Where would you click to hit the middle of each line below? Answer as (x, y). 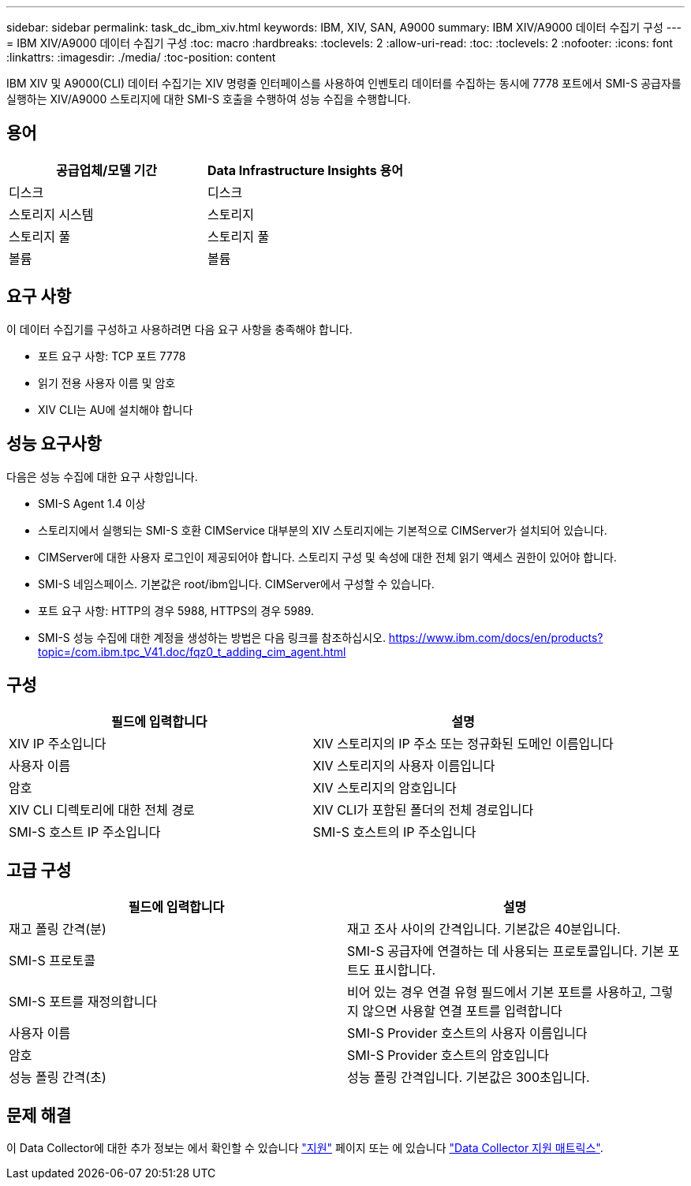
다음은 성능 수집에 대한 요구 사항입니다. (102, 476)
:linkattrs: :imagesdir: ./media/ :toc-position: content (141, 57)
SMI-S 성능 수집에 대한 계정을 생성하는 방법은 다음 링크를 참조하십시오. (212, 637)
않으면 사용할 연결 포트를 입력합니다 (462, 1011)
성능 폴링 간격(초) (58, 1078)
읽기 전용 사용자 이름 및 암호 (107, 382)
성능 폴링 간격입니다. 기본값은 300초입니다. (469, 1078)
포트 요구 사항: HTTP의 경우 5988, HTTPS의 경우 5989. (176, 610)
